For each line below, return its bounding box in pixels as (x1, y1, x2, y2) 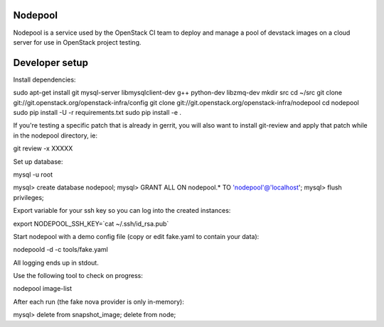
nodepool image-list (13, 284, 73, 293)
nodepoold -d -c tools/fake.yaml (13, 245, 108, 254)
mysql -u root (13, 170, 53, 179)
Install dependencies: (13, 75, 76, 84)
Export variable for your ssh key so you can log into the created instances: (13, 206, 231, 215)
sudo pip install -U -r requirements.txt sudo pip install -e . (13, 108, 181, 116)
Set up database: (13, 157, 63, 166)
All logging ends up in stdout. (13, 258, 99, 267)
